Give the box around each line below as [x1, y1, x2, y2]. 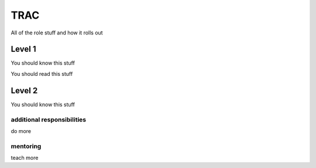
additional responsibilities [11, 116, 87, 124]
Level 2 [11, 85, 38, 96]
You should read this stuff [11, 70, 73, 77]
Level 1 [11, 44, 36, 54]
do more [11, 127, 32, 134]
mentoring [11, 142, 42, 150]
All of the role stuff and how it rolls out [11, 29, 103, 36]
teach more [11, 155, 39, 162]
